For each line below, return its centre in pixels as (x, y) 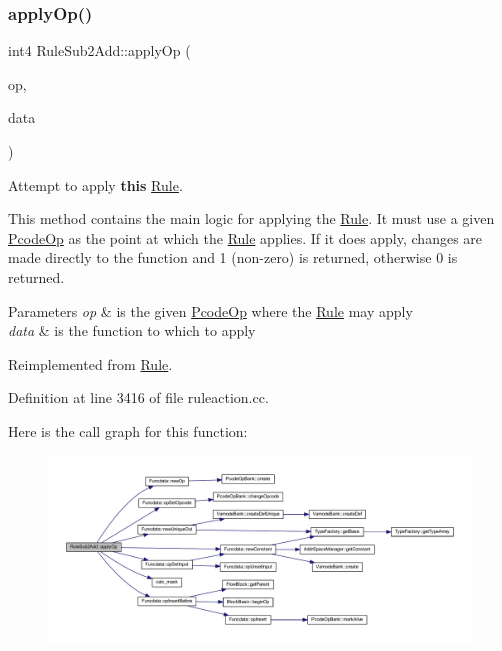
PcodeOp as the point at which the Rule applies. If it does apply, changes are (245, 237)
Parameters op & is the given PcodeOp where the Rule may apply (210, 310)
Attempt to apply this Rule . (95, 184)
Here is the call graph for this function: (128, 430)
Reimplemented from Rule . (90, 363)
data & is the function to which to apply (132, 330)
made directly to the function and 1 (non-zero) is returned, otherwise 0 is (233, 257)
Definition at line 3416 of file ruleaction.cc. (138, 397)
